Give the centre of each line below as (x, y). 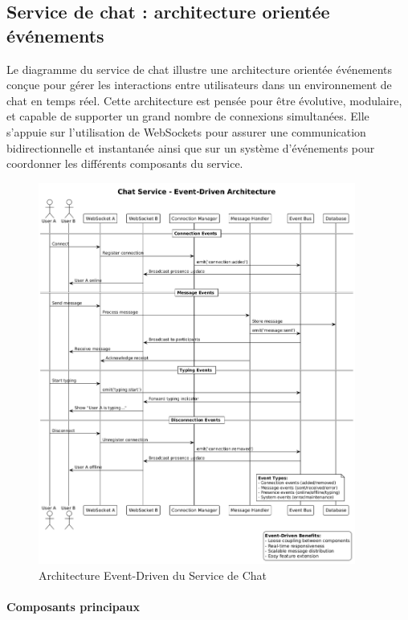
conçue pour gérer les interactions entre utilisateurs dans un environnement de (199, 85)
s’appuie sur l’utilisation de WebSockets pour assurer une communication (186, 131)
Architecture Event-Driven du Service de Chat (153, 575)
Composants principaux (73, 606)
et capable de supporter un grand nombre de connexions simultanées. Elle (188, 116)
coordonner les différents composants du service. (125, 163)
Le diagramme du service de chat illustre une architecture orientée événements (200, 69)
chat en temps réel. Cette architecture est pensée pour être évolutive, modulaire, (204, 100)
